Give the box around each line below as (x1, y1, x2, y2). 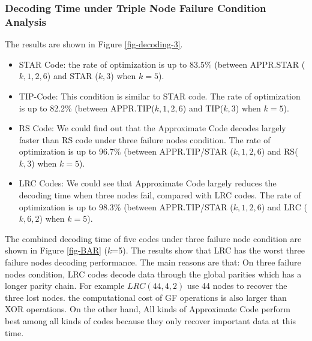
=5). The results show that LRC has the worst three (112, 244, 305, 256)
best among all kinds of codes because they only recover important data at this (5, 315, 296, 327)
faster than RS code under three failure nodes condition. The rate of (19, 133, 271, 146)
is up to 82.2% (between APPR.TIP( (19, 101, 155, 114)
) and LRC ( (261, 200, 307, 213)
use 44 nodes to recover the (187, 279, 287, 292)
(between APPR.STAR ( (214, 58, 305, 70)
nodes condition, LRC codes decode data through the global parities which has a (5, 267, 302, 280)
